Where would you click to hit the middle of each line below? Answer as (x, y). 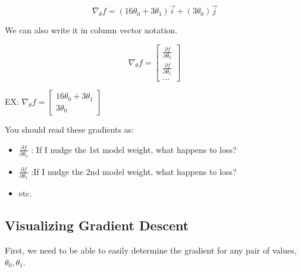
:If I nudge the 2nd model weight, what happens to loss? (134, 171)
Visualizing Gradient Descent (97, 225)
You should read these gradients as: (69, 129)
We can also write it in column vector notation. (91, 30)
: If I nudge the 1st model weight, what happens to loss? (134, 149)
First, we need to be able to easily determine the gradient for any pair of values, (151, 250)
